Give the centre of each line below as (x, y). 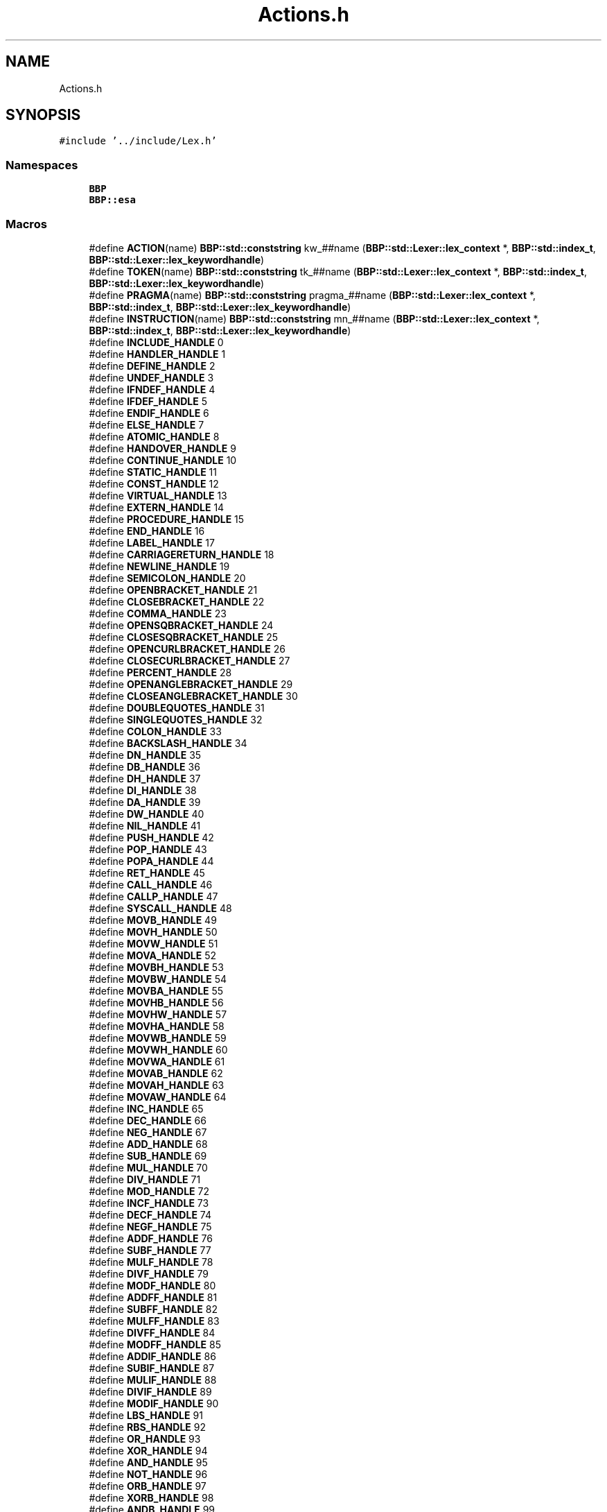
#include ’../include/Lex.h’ (138, 141)
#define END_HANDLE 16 (147, 531)
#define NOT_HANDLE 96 (148, 1474)
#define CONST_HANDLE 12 (154, 483)
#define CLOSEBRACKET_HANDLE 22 (177, 601)
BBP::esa (112, 200)
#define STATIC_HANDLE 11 (153, 472)
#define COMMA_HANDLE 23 (158, 613)
